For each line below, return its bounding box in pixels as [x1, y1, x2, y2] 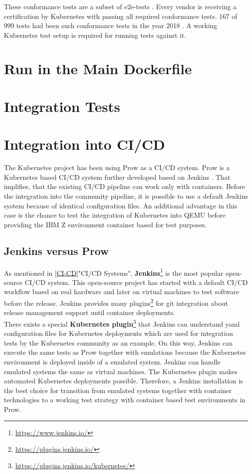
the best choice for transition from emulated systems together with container [4, 385, 232, 395]
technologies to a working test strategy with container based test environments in [4, 395, 246, 405]
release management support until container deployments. [4, 307, 175, 317]
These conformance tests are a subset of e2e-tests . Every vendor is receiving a [4, 1, 237, 11]
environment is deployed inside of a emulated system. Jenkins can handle [4, 356, 221, 366]
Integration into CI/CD [4, 134, 165, 154]
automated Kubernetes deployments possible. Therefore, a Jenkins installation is [4, 376, 243, 386]
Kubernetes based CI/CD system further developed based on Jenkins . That [4, 172, 231, 182]
